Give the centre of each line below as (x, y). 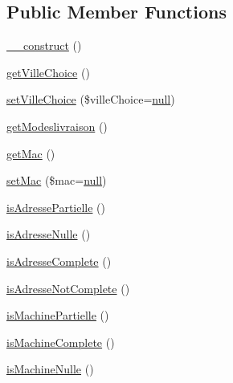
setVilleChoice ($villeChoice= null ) (91, 99)
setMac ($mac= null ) (57, 180)
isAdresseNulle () (49, 234)
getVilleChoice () (48, 72)
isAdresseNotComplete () (68, 288)
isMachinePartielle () (58, 315)
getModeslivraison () (57, 126)
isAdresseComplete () (59, 261)
